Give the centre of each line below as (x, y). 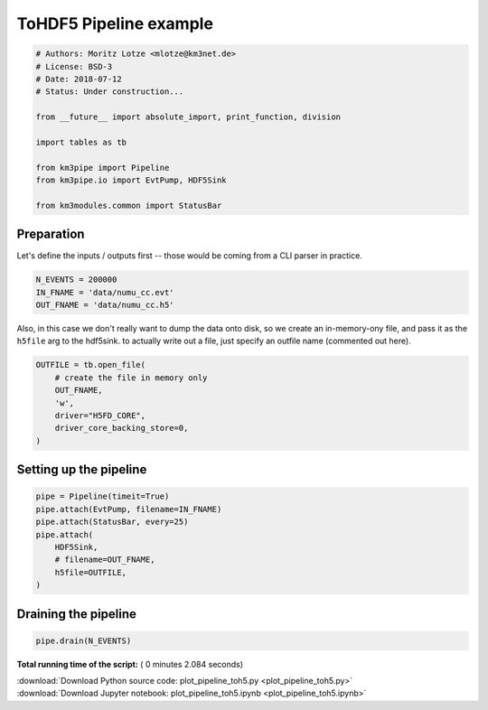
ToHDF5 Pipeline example (115, 23)
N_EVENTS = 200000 (76, 280)
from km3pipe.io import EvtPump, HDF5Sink (131, 180)
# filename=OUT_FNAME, (105, 560)
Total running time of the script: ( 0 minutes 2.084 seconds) (130, 664)
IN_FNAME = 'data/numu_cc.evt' (105, 292)
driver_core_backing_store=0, (122, 428)
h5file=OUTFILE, (90, 572)
